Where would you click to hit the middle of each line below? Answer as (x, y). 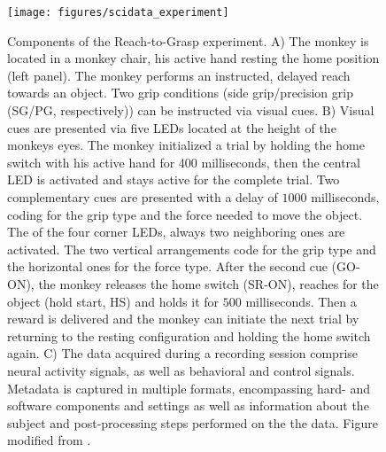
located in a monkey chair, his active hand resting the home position (193, 58)
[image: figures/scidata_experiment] (118, 12)
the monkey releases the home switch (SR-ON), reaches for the (208, 283)
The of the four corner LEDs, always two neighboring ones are (176, 232)
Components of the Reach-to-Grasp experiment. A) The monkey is (188, 40)
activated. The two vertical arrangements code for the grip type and (192, 249)
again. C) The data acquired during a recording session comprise (183, 353)
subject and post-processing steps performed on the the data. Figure (193, 422)
